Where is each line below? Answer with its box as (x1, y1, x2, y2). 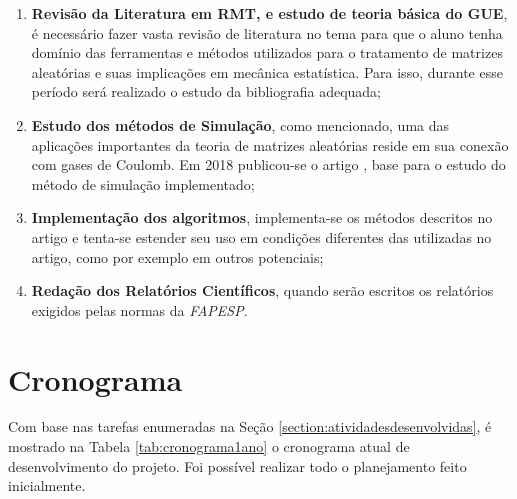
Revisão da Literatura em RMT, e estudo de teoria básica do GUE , (31, 3, 508, 23)
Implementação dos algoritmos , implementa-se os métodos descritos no (31, 207, 493, 228)
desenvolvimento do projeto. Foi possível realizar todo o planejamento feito (8, 455, 467, 476)
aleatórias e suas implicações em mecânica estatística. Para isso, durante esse (31, 61, 503, 82)
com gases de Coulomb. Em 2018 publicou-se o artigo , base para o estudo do (31, 154, 506, 175)
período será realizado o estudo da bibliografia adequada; (31, 81, 381, 102)
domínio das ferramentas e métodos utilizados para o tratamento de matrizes (31, 42, 503, 63)
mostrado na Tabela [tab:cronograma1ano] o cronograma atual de (8, 436, 410, 457)
